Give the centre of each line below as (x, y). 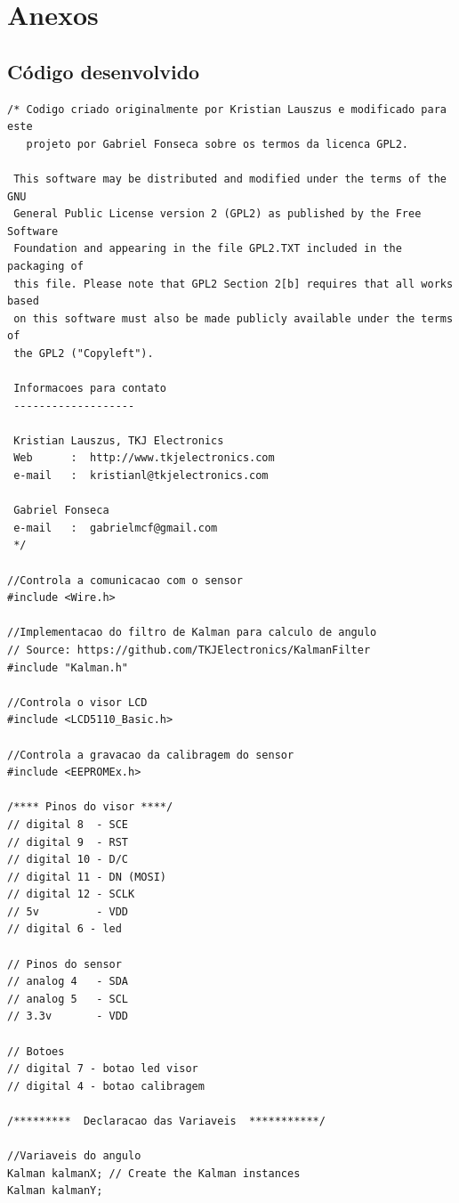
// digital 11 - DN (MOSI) (87, 877)
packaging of (45, 266)
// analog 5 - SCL (68, 999)
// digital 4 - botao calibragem (106, 1086)
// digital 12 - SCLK (71, 894)
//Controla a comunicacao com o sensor (125, 580)
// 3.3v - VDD (68, 1016)
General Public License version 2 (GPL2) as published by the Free (217, 214)
